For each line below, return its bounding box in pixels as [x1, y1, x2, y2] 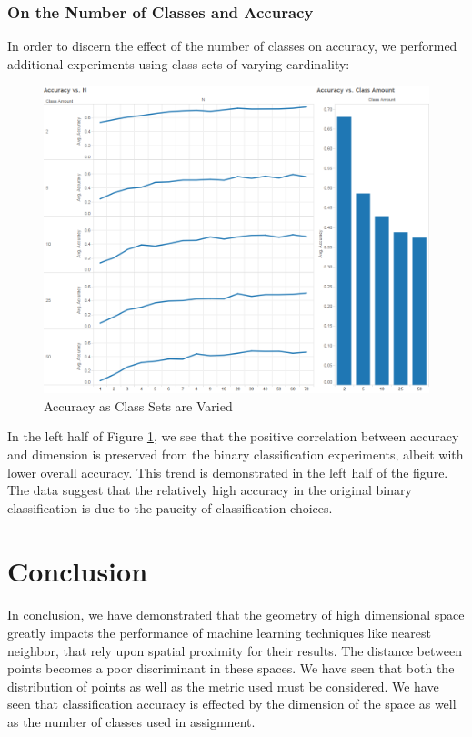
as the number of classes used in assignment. [7, 712, 256, 731]
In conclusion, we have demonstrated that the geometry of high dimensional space [7, 605, 465, 624]
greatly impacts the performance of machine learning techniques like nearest [7, 622, 431, 641]
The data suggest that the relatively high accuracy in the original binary [7, 480, 412, 500]
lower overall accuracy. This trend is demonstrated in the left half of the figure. [7, 462, 448, 481]
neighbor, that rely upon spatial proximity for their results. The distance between [7, 641, 462, 660]
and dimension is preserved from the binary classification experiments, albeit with [7, 445, 464, 463]
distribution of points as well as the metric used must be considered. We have [7, 676, 439, 695]
